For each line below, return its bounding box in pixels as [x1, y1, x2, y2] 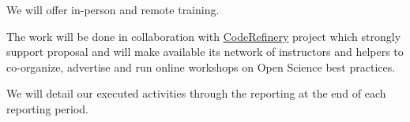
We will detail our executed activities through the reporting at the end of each [6, 85, 386, 102]
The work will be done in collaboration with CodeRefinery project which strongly [6, 28, 401, 44]
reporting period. [6, 100, 88, 116]
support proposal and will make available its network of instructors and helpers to [6, 43, 404, 60]
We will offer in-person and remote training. [6, 2, 220, 17]
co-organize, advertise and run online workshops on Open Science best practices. [6, 58, 396, 75]
